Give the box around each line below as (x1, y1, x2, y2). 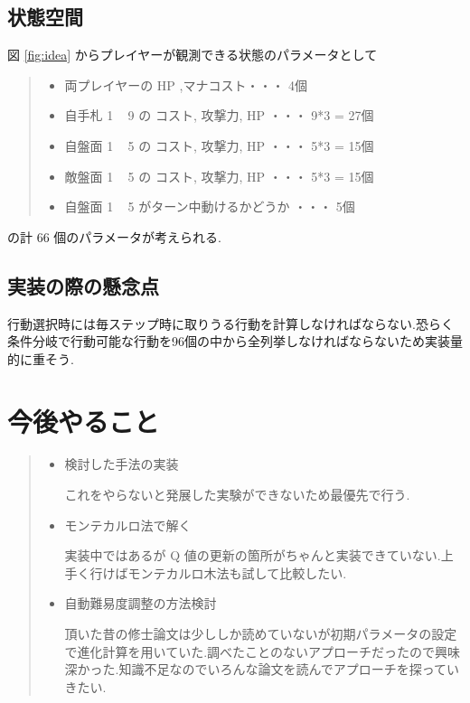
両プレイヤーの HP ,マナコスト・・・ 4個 (64, 75, 308, 94)
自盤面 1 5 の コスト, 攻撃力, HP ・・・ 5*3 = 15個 (64, 136, 374, 155)
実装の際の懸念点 (7, 271, 159, 299)
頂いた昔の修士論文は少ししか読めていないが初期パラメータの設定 (64, 624, 457, 643)
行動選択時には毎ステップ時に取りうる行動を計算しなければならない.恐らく (7, 314, 454, 333)
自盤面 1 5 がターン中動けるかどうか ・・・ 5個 (64, 197, 355, 216)
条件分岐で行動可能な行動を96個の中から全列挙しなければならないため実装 (7, 332, 450, 351)
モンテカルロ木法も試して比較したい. (127, 563, 347, 582)
